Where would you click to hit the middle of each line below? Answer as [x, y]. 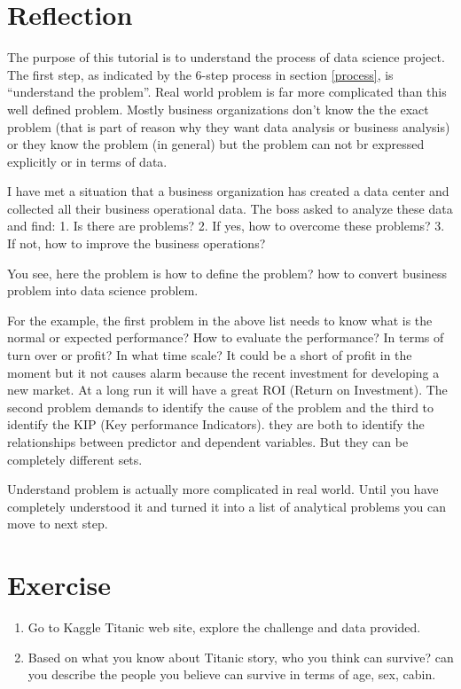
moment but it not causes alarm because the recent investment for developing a [223, 372]
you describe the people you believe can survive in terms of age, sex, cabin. [232, 674]
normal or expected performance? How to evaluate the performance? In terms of [226, 337]
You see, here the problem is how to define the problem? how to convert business [227, 273]
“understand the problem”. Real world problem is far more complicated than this [227, 92]
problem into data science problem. [103, 290]
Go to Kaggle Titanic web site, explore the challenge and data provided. [224, 627]
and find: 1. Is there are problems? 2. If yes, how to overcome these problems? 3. [226, 226]
